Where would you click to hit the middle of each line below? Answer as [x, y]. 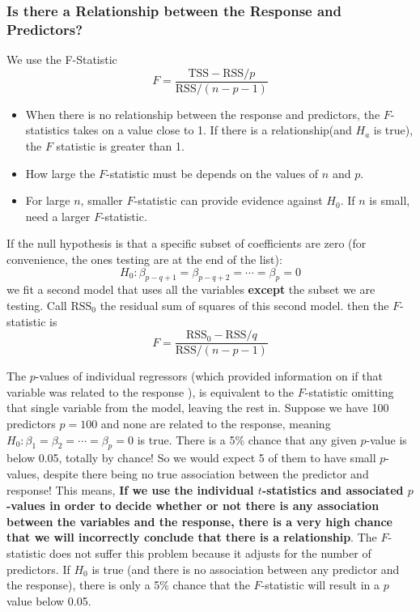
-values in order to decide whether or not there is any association [193, 506]
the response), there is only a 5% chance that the [128, 585]
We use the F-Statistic [62, 59]
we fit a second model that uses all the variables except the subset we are [191, 289]
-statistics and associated [333, 489]
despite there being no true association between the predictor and [206, 473]
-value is [386, 439]
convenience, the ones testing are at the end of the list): [144, 259]
